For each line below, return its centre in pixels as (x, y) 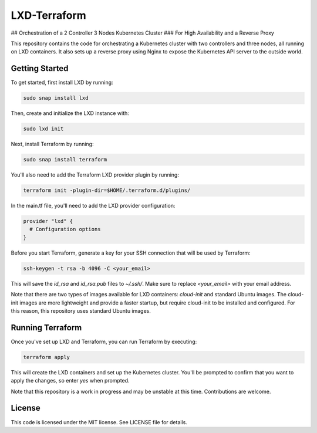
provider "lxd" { (48, 221)
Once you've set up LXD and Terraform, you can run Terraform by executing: (104, 341)
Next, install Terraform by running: (52, 144)
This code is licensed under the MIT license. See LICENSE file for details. (99, 422)
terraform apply (47, 357)
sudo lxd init (43, 129)
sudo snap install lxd (56, 98)
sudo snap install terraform (65, 160)
